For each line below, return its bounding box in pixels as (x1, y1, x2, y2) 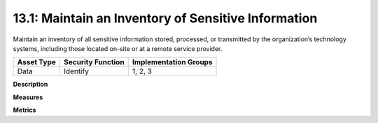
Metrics (13, 106, 36, 115)
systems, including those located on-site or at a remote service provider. (13, 44, 223, 52)
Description (13, 80, 48, 89)
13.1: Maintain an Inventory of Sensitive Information (13, 10, 318, 26)
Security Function (64, 57, 125, 67)
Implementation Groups (132, 57, 213, 67)
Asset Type (17, 57, 56, 67)
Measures (13, 93, 43, 101)
